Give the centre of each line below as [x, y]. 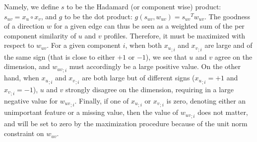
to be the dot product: [98, 16]
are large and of [228, 45]
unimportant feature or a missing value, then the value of [91, 112]
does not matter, [223, 112]
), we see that [166, 56]
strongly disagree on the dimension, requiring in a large [150, 89]
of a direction [24, 26]
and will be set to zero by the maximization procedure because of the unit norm [126, 124]
